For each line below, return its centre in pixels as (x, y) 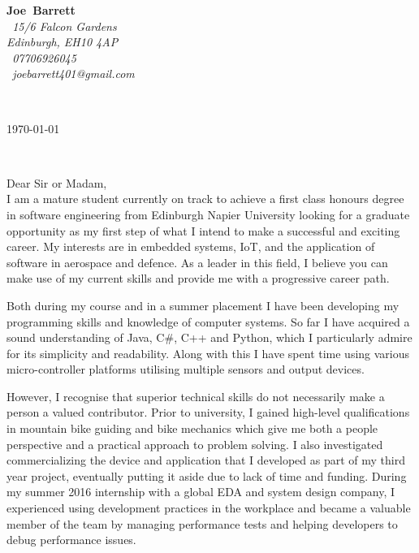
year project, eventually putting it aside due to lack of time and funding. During (207, 475)
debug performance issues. (71, 540)
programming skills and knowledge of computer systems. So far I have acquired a (208, 321)
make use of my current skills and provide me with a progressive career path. (198, 278)
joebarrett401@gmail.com (73, 73)
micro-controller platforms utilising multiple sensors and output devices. (186, 369)
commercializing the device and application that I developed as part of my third (206, 460)
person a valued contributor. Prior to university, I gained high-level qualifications (208, 412)
